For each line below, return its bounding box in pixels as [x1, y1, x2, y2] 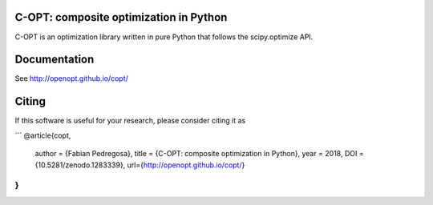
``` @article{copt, [14, 131, 71, 140]
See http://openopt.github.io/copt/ [14, 74, 128, 83]
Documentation [14, 53, 95, 66]
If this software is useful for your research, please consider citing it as [14, 116, 246, 126]
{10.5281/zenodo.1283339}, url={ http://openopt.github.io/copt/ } [34, 160, 245, 170]
